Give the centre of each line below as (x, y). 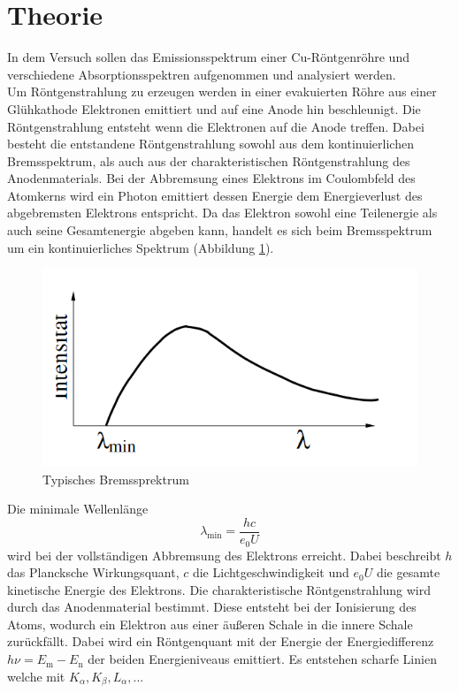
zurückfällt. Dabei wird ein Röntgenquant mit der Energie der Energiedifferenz (221, 641)
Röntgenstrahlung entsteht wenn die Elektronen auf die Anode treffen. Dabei (216, 126)
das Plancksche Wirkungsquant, (93, 572)
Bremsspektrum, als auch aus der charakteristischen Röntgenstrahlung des (209, 160)
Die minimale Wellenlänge (78, 509)
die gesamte (408, 572)
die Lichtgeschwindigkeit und (271, 572)
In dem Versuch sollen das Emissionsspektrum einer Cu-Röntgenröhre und (208, 57)
